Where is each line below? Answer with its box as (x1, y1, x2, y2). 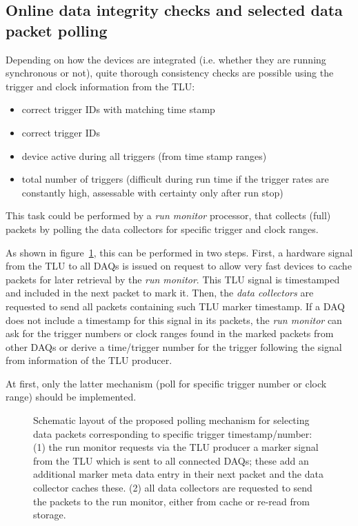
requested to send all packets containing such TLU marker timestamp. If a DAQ (6, 299, 346, 313)
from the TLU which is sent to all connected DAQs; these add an (33, 453, 309, 467)
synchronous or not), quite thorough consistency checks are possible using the (6, 65, 334, 80)
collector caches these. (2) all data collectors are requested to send (33, 481, 312, 495)
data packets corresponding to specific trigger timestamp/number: (33, 426, 312, 441)
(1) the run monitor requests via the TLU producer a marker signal (33, 440, 319, 454)
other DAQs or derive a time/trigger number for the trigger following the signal (6, 339, 342, 354)
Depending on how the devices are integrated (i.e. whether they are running (6, 52, 326, 66)
